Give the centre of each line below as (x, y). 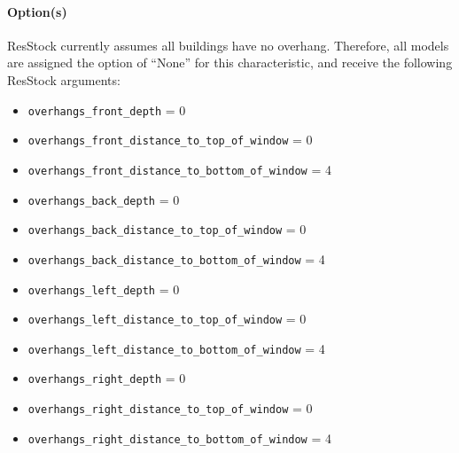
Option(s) (37, 11)
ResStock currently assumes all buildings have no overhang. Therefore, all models (228, 45)
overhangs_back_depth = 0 (104, 199)
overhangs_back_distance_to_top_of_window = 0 (167, 229)
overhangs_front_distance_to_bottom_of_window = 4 (180, 169)
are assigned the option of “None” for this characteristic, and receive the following (230, 62)
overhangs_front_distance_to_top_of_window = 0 (170, 140)
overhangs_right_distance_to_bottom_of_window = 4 (180, 437)
